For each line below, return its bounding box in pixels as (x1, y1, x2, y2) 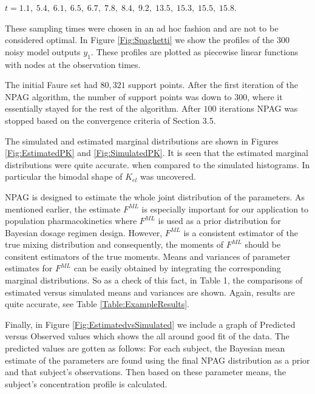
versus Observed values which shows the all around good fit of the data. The (5, 330, 290, 342)
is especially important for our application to (141, 202, 309, 215)
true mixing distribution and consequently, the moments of (5, 238, 224, 251)
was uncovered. (140, 170, 196, 183)
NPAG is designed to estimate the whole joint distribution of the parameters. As (5, 190, 305, 203)
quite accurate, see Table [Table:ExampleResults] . (5, 297, 189, 310)
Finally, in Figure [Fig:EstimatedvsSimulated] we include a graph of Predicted (5, 318, 296, 330)
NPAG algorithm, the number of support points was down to (5, 90, 232, 103)
